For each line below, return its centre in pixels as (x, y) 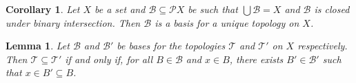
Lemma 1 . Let (38, 46)
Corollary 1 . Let (43, 9)
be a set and (120, 9)
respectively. (323, 46)
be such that (213, 9)
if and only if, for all (109, 59)
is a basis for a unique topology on (227, 22)
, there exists (256, 59)
